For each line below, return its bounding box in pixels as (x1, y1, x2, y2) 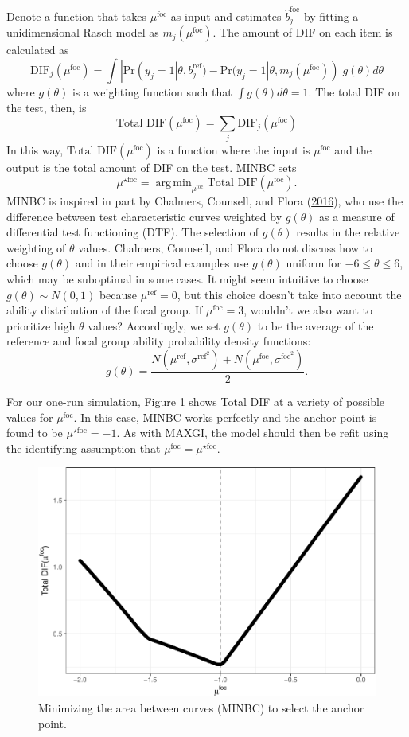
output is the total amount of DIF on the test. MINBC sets (6, 158, 297, 175)
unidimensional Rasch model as (6, 24, 159, 41)
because (99, 286, 138, 302)
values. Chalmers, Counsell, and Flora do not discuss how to (78, 239, 372, 255)
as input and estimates (170, 7, 282, 24)
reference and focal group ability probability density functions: (6, 333, 311, 349)
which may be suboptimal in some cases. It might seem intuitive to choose (6, 271, 368, 287)
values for (6, 408, 53, 425)
